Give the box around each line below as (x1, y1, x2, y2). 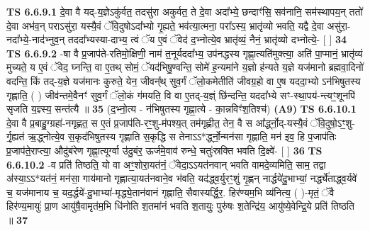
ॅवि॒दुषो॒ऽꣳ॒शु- (308, 115, 355, 130)
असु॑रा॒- (327, 18, 351, 33)
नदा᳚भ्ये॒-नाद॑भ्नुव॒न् (6, 32, 65, 47)
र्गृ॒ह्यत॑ (6, 129, 25, 144)
